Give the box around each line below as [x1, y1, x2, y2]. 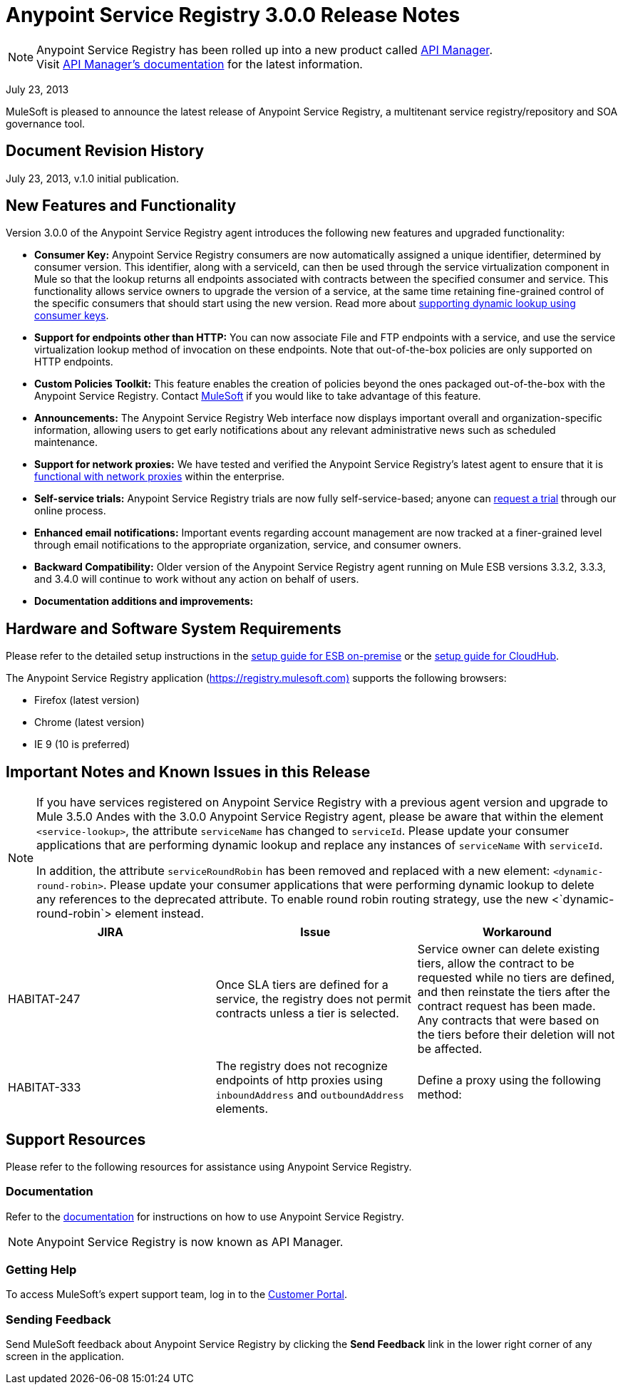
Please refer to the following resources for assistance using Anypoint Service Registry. [6, 1160, 412, 1173]
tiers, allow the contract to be [417, 956, 575, 971]
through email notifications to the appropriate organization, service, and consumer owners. [34, 539, 461, 551]
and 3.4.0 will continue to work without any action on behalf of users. [34, 573, 359, 586]
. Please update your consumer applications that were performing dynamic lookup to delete [103, 878, 594, 893]
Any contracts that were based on [417, 1013, 599, 1028]
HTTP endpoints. [34, 356, 113, 368]
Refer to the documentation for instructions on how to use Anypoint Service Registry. [6, 1210, 404, 1223]
